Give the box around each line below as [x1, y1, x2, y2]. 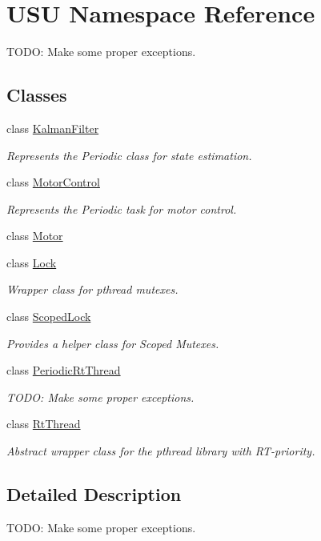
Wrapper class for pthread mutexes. [6, 281, 179, 298]
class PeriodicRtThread [6, 362, 121, 379]
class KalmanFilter [6, 119, 99, 136]
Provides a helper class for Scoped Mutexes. [6, 335, 219, 351]
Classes [6, 82, 67, 107]
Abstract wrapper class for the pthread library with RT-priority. [6, 443, 315, 459]
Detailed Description [6, 482, 182, 507]
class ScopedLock [6, 308, 91, 325]
